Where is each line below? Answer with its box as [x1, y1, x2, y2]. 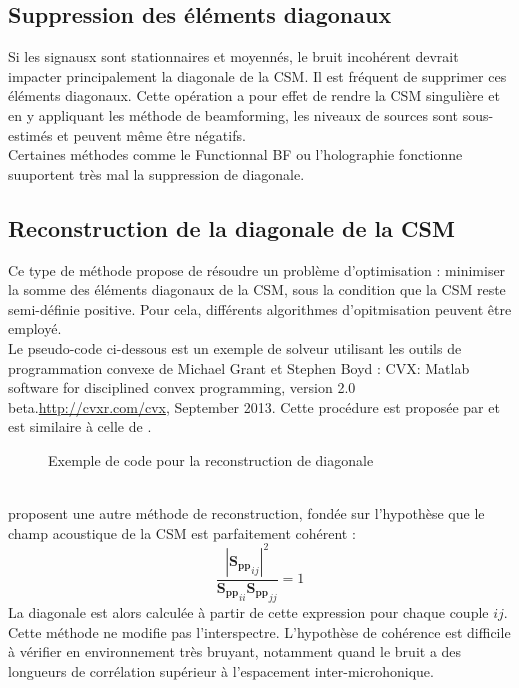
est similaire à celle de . [8, 416, 152, 437]
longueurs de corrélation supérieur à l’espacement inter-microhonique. [8, 660, 434, 681]
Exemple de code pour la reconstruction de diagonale [48, 449, 374, 470]
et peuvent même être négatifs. [57, 124, 246, 145]
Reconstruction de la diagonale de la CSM [8, 212, 455, 243]
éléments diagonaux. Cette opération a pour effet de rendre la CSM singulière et [8, 85, 500, 106]
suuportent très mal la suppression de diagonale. [8, 163, 305, 184]
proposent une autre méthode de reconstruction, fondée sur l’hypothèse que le [8, 503, 485, 524]
